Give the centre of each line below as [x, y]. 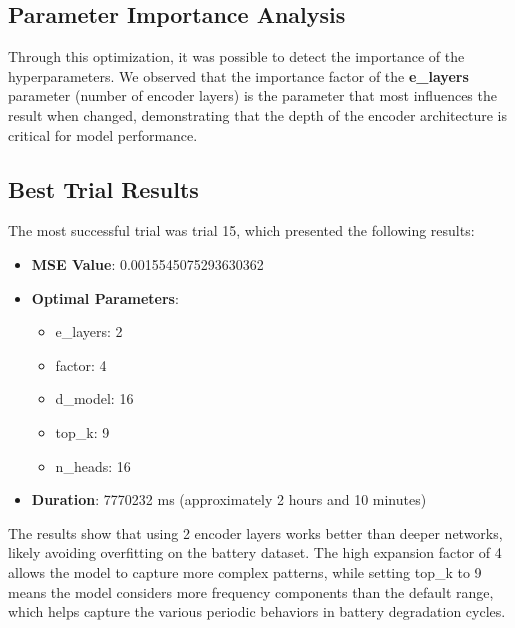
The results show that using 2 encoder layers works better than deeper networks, [255, 532]
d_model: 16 [94, 398]
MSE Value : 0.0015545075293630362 [147, 263]
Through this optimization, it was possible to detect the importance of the [236, 56]
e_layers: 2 [89, 331]
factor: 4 [81, 364]
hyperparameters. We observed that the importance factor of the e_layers [238, 75]
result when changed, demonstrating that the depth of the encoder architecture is [257, 114]
